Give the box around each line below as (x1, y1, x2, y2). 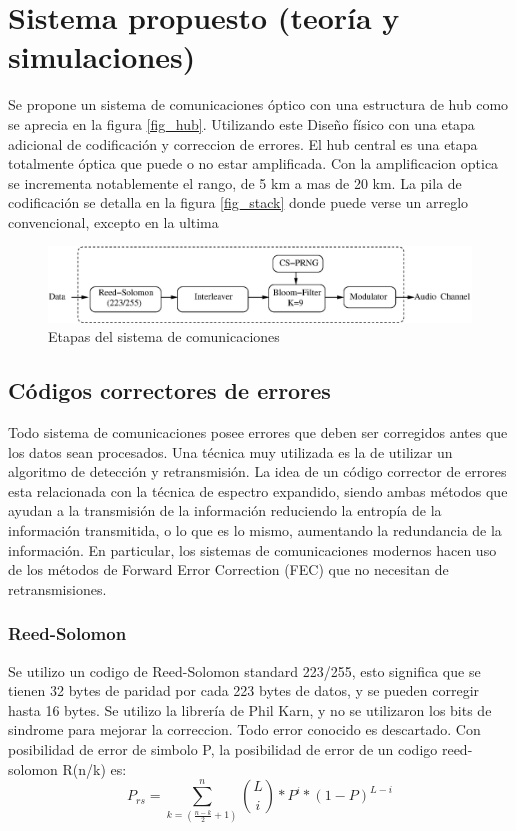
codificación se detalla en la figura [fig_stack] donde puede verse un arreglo (8, 192, 469, 213)
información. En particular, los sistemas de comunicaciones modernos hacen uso (8, 539, 497, 560)
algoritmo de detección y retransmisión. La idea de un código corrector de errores (8, 461, 507, 482)
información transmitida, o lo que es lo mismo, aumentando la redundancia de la (8, 520, 502, 541)
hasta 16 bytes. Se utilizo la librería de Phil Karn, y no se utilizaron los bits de (8, 699, 492, 720)
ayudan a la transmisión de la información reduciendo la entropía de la (8, 500, 442, 521)
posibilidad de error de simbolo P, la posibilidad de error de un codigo (8, 738, 438, 759)
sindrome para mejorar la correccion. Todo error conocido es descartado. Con (8, 719, 481, 740)
